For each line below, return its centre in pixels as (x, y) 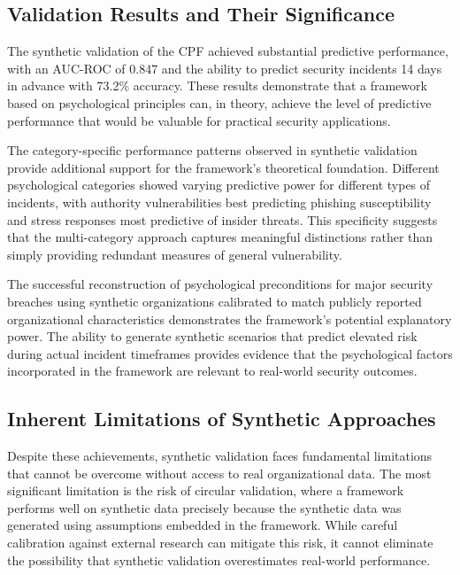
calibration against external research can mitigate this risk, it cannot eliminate (220, 543)
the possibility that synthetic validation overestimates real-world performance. (219, 559)
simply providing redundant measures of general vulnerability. (175, 254)
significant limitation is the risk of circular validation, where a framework (206, 490)
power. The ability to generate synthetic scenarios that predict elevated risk (212, 336)
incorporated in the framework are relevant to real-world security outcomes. (212, 371)
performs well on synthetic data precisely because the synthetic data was (204, 507)
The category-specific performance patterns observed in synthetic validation (212, 150)
